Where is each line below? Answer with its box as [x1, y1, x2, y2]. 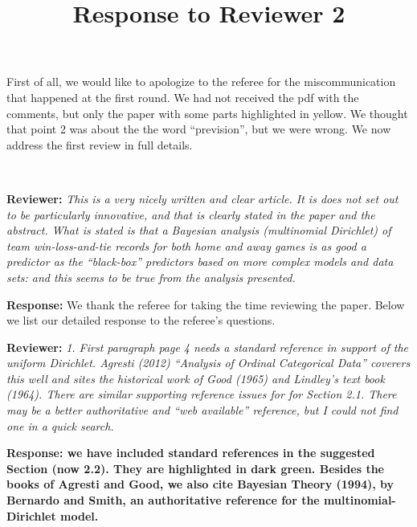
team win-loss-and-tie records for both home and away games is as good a [6, 237, 366, 254]
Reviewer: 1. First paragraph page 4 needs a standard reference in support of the [6, 338, 408, 355]
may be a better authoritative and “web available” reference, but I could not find [6, 402, 399, 419]
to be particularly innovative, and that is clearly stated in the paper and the [6, 206, 375, 223]
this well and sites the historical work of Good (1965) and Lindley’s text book [6, 370, 385, 386]
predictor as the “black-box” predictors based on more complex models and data [6, 253, 394, 270]
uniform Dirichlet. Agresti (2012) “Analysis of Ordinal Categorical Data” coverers [6, 354, 411, 371]
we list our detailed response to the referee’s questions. [6, 312, 276, 329]
